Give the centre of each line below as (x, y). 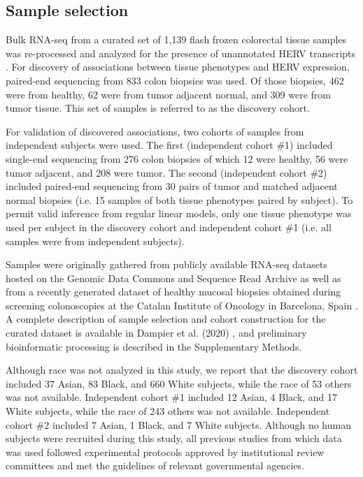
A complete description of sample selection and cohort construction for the (166, 319)
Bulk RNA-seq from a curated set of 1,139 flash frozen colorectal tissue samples (176, 39)
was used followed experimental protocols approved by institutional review (165, 452)
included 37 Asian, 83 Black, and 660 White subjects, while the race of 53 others (179, 383)
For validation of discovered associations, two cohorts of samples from (155, 131)
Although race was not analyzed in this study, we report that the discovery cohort (182, 370)
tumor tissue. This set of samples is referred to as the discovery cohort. (158, 108)
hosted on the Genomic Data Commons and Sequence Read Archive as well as (173, 278)
